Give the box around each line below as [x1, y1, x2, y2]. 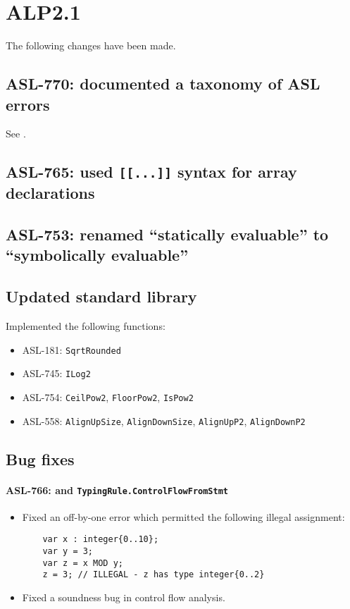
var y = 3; [42, 546, 94, 557]
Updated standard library [6, 285, 197, 307]
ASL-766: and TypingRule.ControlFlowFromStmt [6, 482, 228, 497]
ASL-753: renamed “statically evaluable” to [6, 223, 329, 245]
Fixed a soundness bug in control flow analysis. [22, 590, 225, 605]
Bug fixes [6, 448, 75, 469]
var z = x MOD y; [42, 558, 123, 568]
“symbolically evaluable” [6, 244, 189, 266]
